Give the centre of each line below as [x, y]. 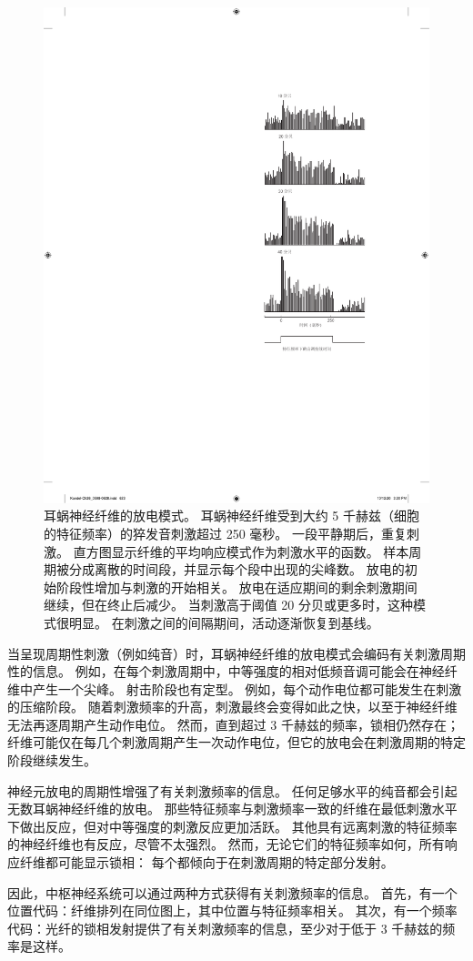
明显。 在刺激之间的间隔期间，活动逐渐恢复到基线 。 [224, 622]
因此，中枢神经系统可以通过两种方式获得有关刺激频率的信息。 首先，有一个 [232, 892]
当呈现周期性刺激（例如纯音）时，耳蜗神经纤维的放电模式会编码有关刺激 [224, 653]
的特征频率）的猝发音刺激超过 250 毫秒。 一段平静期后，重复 [225, 533]
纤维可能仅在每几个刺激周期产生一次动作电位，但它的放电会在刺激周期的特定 [236, 742]
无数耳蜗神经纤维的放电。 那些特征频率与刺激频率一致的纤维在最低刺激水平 [232, 809]
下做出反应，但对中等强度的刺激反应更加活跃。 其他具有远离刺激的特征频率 [232, 826]
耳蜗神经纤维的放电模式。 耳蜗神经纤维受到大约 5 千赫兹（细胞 [231, 516]
